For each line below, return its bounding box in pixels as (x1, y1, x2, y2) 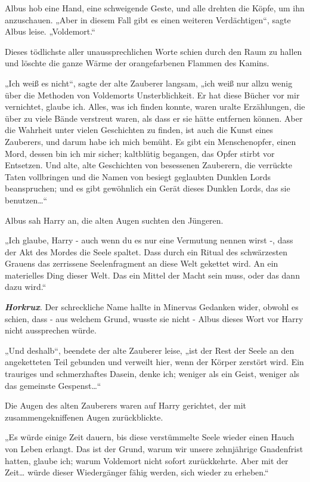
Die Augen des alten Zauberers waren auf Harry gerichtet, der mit (5, 399, 247, 412)
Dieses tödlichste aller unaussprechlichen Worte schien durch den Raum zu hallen (5, 45, 302, 57)
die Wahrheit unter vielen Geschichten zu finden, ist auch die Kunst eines (5, 123, 274, 136)
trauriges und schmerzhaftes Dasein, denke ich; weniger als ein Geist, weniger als (5, 367, 300, 380)
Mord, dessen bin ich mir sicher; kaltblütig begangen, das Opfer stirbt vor (5, 147, 275, 159)
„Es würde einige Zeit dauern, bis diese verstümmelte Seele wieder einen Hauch (5, 431, 294, 443)
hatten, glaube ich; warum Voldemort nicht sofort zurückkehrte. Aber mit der (5, 454, 289, 466)
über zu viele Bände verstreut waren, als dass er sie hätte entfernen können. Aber (5, 112, 303, 124)
